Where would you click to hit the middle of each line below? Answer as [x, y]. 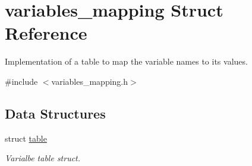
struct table [26, 138]
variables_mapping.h [90, 81]
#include [21, 81]
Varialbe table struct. [43, 158]
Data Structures [55, 113]
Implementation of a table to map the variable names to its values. [126, 61]
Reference [46, 33]
